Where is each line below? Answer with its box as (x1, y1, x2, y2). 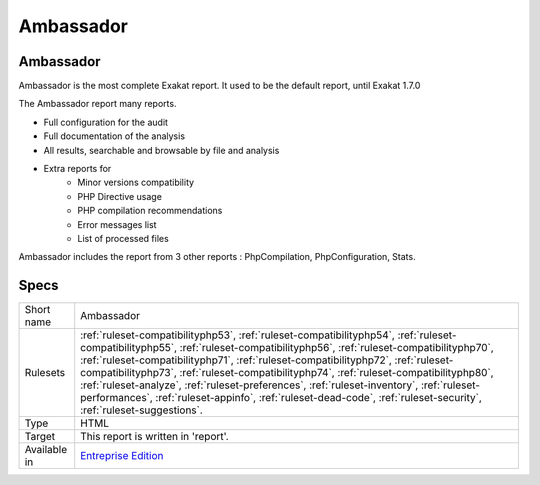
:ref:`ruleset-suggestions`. (80, 403, 204, 417)
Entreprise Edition (80, 449, 164, 463)
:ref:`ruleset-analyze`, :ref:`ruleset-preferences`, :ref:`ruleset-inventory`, (80, 378, 419, 392)
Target (24, 430, 56, 444)
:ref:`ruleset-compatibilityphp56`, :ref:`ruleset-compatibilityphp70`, (179, 341, 494, 355)
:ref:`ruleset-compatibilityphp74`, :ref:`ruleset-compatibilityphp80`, (179, 366, 494, 380)
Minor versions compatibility (77, 176, 195, 189)
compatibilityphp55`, (80, 341, 178, 355)
